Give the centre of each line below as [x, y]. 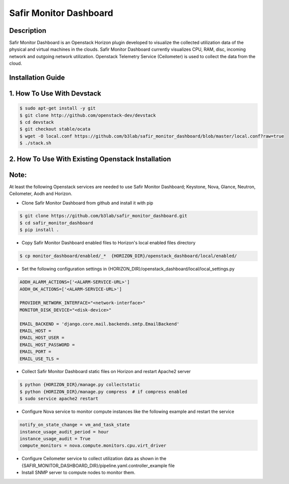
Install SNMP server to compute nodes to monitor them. [78, 473]
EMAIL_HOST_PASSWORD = [47, 345]
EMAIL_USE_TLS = [39, 359]
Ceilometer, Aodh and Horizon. [41, 194]
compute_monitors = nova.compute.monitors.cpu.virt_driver [93, 446]
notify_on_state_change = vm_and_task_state [75, 425]
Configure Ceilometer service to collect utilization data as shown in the [94, 459]
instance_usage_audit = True [55, 438]
